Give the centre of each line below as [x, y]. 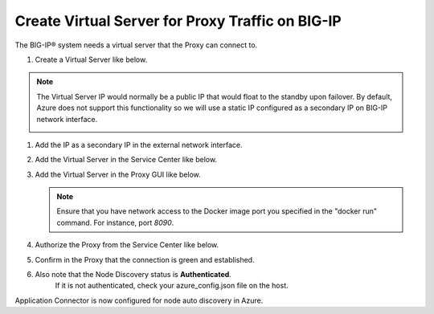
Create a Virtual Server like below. [91, 59]
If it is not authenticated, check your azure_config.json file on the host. [172, 286]
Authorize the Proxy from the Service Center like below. [127, 245]
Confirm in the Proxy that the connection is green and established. [145, 259]
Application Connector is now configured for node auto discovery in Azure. [139, 300]
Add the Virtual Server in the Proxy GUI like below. [118, 174]
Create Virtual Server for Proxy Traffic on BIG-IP [178, 21]
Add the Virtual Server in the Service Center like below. [126, 160]
